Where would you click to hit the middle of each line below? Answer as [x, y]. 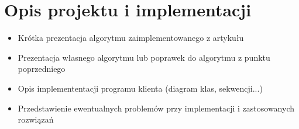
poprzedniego [42, 69]
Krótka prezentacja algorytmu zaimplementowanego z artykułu [131, 38]
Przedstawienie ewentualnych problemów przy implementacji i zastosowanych [156, 108]
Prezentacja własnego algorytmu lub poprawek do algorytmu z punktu [144, 57]
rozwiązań [36, 119]
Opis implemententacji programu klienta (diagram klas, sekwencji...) [140, 88]
